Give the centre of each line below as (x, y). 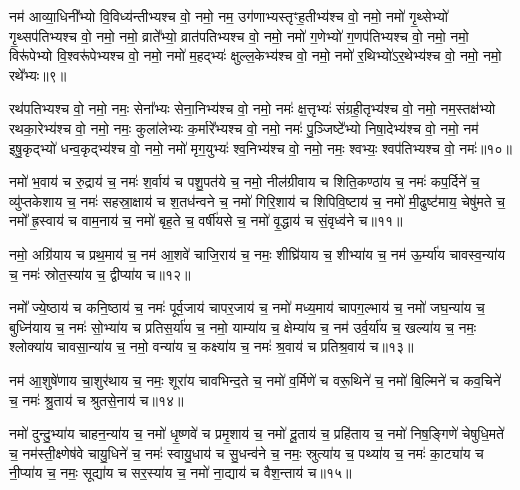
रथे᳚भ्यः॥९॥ (38, 74)
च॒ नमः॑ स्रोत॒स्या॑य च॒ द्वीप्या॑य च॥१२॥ (100, 273)
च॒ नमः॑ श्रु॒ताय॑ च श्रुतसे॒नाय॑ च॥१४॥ (96, 399)
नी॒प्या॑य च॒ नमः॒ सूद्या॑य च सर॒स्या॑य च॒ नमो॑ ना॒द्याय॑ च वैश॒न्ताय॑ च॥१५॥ (180, 472)
